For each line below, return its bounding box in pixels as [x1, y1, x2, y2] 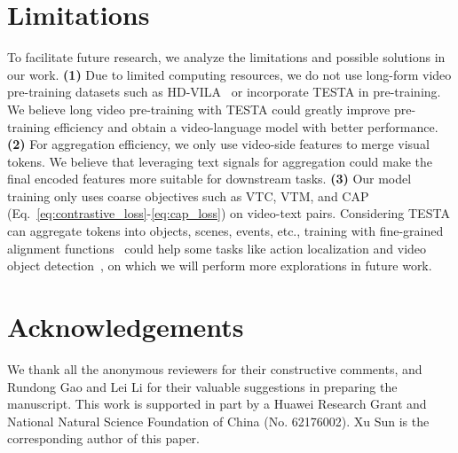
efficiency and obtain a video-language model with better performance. [53, 117, 438, 136]
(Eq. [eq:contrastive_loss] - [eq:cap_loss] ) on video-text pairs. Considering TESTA [7, 204, 450, 223]
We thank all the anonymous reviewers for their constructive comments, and [7, 359, 422, 378]
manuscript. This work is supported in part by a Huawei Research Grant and [7, 394, 427, 413]
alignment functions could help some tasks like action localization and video [7, 238, 427, 257]
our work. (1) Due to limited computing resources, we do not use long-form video [7, 65, 452, 83]
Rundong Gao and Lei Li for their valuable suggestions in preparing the [7, 377, 398, 395]
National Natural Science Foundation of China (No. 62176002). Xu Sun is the [7, 411, 430, 430]
